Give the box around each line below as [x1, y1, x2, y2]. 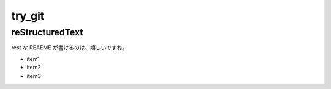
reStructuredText [11, 27, 83, 38]
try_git [11, 9, 45, 23]
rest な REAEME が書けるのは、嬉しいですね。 [11, 44, 128, 51]
